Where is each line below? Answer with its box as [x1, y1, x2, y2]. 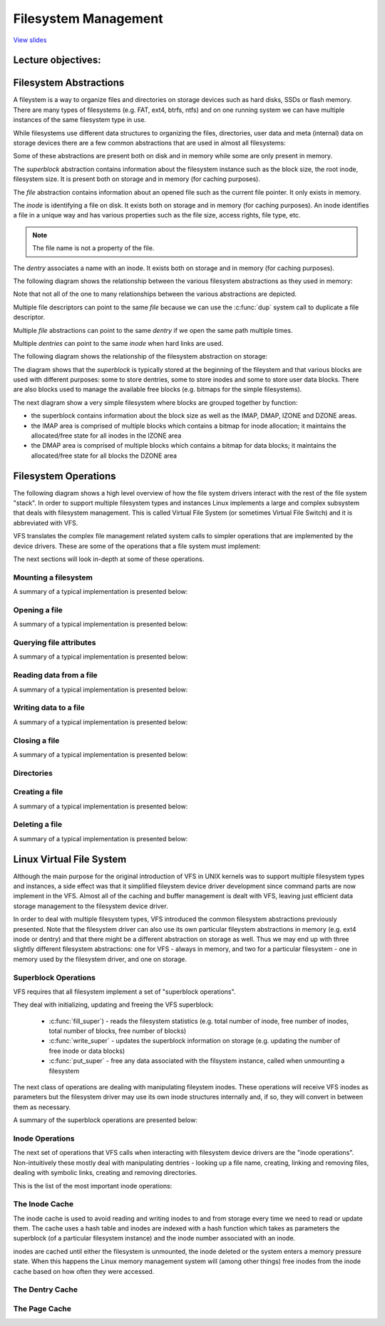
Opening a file [13, 605, 63, 615]
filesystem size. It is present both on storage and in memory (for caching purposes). [13, 175, 260, 183]
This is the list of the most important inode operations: [13, 1181, 173, 1190]
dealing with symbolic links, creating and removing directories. [13, 1168, 197, 1177]
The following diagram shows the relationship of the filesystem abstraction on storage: [13, 352, 268, 361]
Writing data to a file [13, 703, 86, 713]
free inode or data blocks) [48, 1047, 125, 1055]
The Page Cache [13, 1303, 71, 1313]
